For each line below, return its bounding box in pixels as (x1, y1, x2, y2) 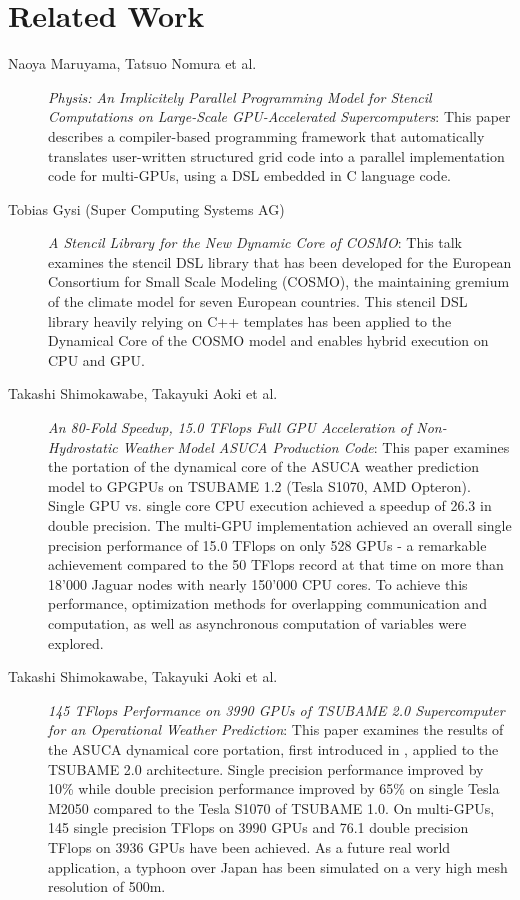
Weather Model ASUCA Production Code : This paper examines (122, 436, 510, 457)
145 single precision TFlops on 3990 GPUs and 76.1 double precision (48, 817, 469, 838)
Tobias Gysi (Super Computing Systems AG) (8, 198, 285, 219)
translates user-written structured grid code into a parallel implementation (48, 145, 505, 166)
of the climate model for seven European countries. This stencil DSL (48, 291, 468, 312)
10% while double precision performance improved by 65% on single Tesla (48, 778, 500, 799)
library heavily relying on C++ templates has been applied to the (48, 310, 452, 331)
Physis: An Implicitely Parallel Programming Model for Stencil (48, 86, 432, 107)
